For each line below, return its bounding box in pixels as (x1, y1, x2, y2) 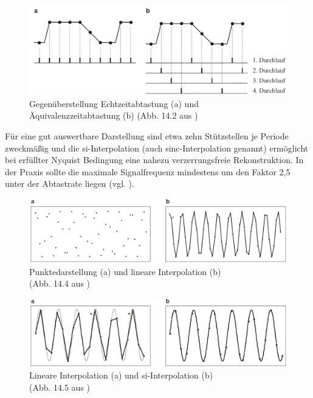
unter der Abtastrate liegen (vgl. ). (5, 177, 134, 190)
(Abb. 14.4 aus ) (29, 277, 91, 290)
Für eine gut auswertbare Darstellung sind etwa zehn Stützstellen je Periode (5, 130, 289, 142)
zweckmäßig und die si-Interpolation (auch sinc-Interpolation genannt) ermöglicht (5, 141, 309, 154)
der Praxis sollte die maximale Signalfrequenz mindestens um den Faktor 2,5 (5, 165, 291, 178)
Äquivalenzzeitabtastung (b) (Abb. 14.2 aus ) (29, 109, 198, 122)
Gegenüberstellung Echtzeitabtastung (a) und (29, 97, 199, 110)
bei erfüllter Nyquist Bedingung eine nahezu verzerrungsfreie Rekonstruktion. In (5, 153, 304, 166)
